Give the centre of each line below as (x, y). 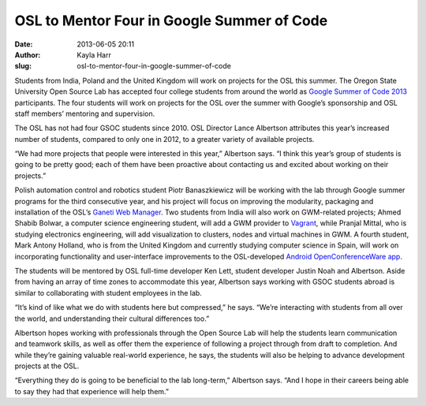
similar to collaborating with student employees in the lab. (108, 292)
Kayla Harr (94, 54)
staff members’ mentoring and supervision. (85, 114)
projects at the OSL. (47, 366)
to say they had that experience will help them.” (92, 391)
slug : (23, 66)
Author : (28, 54)
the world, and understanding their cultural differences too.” (112, 318)
